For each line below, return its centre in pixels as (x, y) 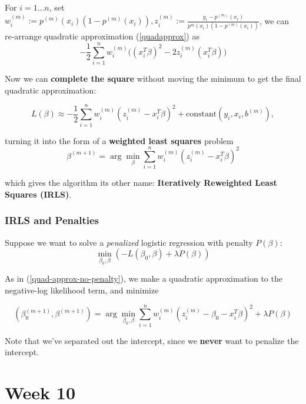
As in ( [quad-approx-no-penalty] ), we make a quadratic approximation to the (144, 278)
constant (201, 114)
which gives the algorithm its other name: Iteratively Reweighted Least (141, 183)
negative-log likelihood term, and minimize (82, 290)
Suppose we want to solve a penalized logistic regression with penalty (129, 242)
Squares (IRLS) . (38, 194)
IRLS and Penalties (52, 220)
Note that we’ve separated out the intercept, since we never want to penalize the (152, 340)
